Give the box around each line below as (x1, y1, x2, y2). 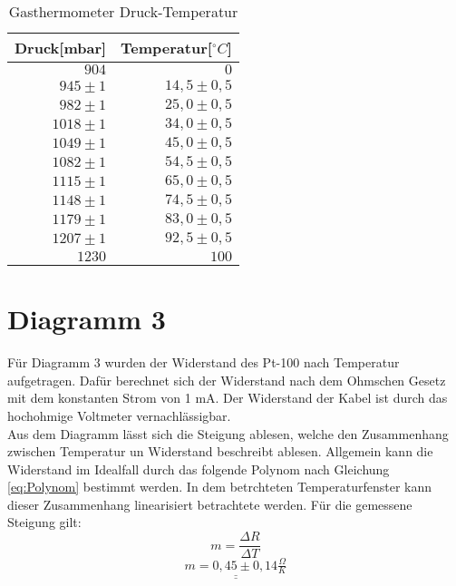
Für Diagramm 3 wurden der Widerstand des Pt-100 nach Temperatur (7, 353, 400, 372)
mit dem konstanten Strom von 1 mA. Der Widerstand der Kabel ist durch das (7, 388, 448, 407)
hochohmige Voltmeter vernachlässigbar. (7, 405, 231, 425)
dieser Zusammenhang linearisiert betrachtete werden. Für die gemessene (7, 494, 412, 513)
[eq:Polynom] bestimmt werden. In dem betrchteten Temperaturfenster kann (7, 477, 432, 496)
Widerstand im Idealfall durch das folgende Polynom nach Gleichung (7, 459, 390, 478)
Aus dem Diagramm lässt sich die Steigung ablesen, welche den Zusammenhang (7, 424, 449, 443)
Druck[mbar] (15, 37, 107, 58)
